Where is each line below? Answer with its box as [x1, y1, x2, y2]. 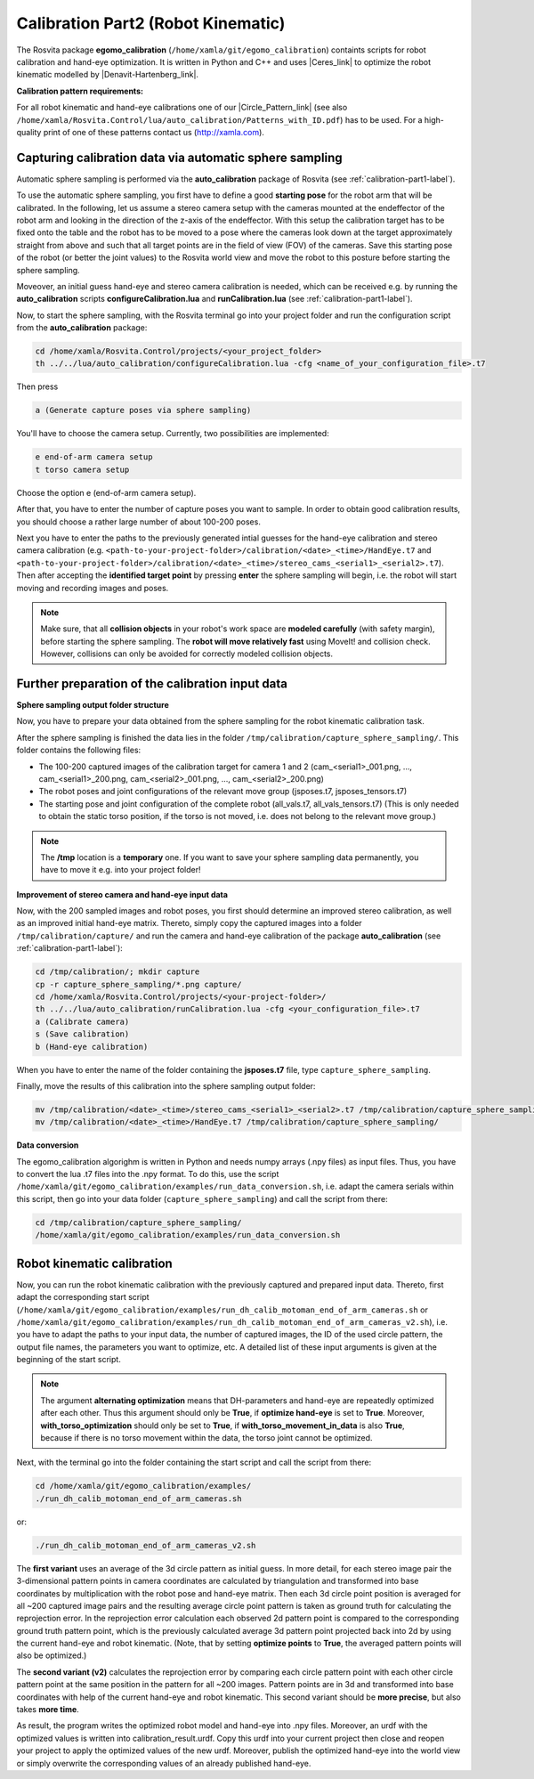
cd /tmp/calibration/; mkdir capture [35, 967, 200, 977]
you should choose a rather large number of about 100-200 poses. [16, 516, 262, 527]
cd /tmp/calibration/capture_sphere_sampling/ [35, 1217, 242, 1228]
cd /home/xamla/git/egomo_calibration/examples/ [35, 1481, 252, 1491]
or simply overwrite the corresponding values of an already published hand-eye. [16, 1758, 311, 1768]
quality [16, 126, 42, 137]
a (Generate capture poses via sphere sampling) [35, 405, 252, 416]
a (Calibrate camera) [35, 1016, 130, 1027]
